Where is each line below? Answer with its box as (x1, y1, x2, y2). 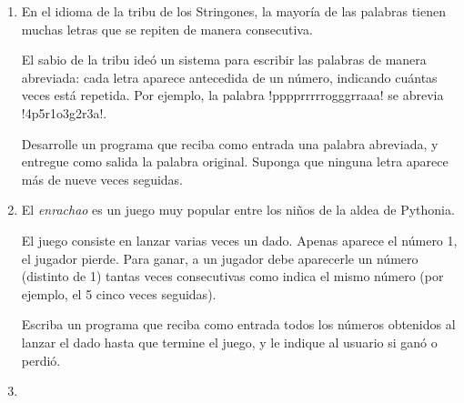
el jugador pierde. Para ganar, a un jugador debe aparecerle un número (21, 248, 419, 267)
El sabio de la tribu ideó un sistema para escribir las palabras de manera (21, 50, 427, 69)
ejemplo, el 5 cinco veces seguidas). (21, 284, 217, 303)
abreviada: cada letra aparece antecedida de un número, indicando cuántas (21, 67, 438, 86)
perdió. (21, 350, 61, 369)
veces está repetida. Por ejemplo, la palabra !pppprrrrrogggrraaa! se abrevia (21, 86, 444, 105)
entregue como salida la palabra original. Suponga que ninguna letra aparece (21, 152, 449, 171)
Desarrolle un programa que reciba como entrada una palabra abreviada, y (21, 134, 439, 153)
